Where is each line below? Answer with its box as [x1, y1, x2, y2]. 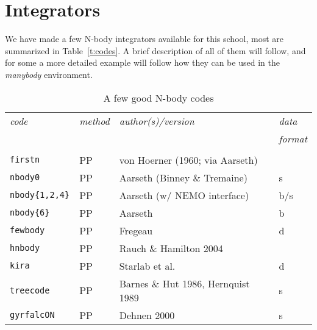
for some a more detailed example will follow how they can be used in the [5, 56, 280, 69]
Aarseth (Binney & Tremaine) [119, 170, 248, 184]
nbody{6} [10, 208, 50, 217]
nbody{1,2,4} [10, 190, 70, 200]
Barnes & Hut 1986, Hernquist [119, 276, 250, 290]
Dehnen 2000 [119, 307, 175, 322]
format [279, 131, 307, 146]
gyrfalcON [10, 310, 55, 320]
